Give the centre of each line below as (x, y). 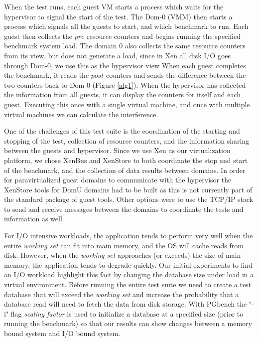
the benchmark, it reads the (47, 75)
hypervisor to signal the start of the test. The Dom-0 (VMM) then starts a (118, 16)
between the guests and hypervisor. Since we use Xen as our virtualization (117, 150)
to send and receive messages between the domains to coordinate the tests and (124, 209)
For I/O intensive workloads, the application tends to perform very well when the (129, 236)
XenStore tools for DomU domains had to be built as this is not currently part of (128, 189)
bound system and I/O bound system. (62, 333)
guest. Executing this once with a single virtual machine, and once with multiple (127, 104)
